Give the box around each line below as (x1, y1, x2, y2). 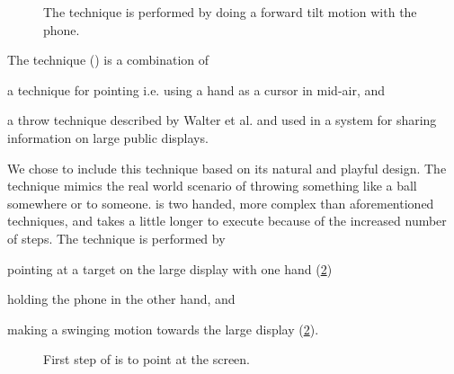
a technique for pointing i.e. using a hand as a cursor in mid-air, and (7, 80, 386, 99)
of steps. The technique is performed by (7, 228, 226, 247)
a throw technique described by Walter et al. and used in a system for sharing (7, 111, 437, 129)
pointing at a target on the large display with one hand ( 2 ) (7, 259, 333, 278)
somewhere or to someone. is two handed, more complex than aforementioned (7, 193, 434, 212)
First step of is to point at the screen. (43, 350, 251, 369)
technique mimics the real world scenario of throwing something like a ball (7, 176, 417, 195)
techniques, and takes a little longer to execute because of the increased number (7, 211, 447, 230)
